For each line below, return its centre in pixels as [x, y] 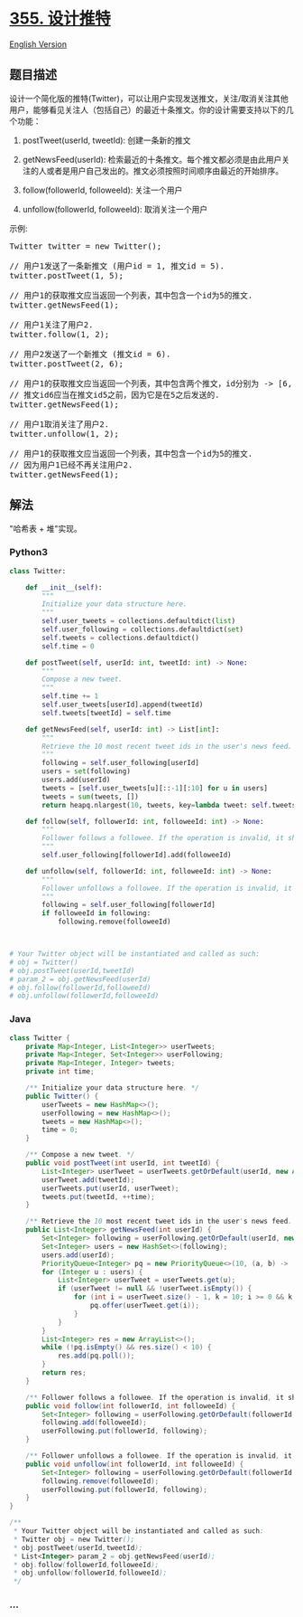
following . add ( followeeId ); [94, 1423]
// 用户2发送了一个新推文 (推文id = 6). [90, 354]
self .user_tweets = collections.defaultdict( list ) [139, 621]
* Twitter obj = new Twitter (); [74, 1539]
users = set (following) [86, 771]
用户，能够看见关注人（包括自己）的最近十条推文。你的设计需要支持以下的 [147, 109]
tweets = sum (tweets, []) [91, 797]
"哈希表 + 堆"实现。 [46, 528]
